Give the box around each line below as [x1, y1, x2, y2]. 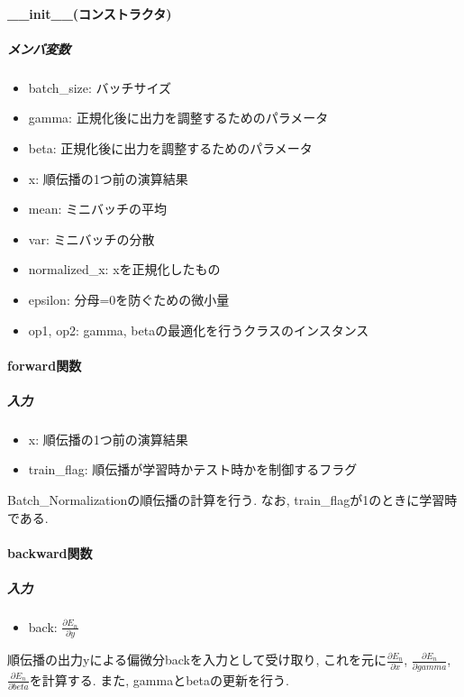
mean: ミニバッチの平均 [28, 199, 168, 218]
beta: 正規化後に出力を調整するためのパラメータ [28, 138, 313, 157]
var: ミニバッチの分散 [28, 229, 155, 248]
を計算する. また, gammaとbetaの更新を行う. [29, 670, 289, 689]
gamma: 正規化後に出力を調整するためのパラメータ [28, 108, 329, 127]
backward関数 [7, 543, 93, 562]
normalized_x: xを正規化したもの [28, 260, 221, 279]
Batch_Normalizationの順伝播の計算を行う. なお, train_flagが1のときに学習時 [7, 491, 458, 509]
